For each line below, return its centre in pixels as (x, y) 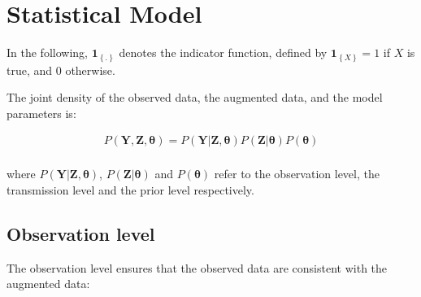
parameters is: (41, 113)
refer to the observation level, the (297, 174)
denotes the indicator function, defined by (223, 52)
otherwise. (90, 70)
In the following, (47, 52)
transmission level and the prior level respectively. (130, 190)
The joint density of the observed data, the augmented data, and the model (195, 97)
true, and (30, 70)
